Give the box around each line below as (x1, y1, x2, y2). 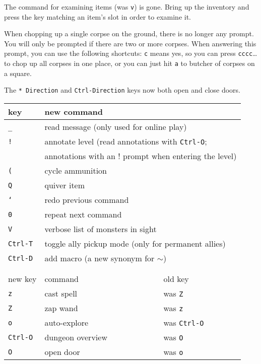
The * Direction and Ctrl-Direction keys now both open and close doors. (4, 85, 240, 95)
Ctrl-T (8, 239, 33, 248)
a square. (4, 67, 32, 78)
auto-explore (44, 317, 89, 328)
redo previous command (44, 194, 129, 205)
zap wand (44, 302, 78, 314)
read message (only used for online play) (44, 121, 187, 132)
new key (8, 273, 37, 284)
